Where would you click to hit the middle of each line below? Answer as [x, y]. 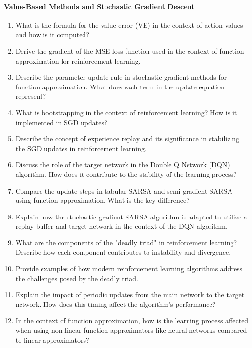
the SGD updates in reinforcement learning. [81, 148]
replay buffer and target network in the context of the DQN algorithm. [121, 226]
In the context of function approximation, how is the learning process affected [132, 320]
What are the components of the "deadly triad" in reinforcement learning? [126, 242]
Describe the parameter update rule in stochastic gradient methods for [121, 77]
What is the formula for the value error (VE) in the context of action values [129, 25]
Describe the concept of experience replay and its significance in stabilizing [127, 139]
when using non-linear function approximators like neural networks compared [131, 330]
